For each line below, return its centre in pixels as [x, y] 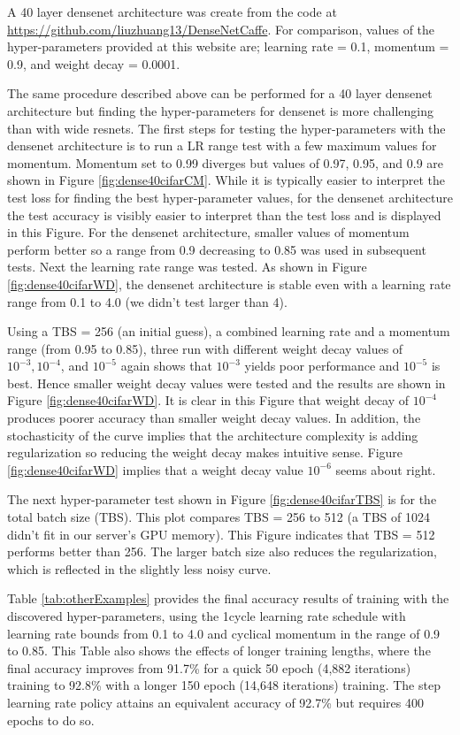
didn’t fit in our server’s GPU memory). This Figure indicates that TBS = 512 [221, 534]
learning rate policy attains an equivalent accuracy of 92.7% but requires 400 [215, 702]
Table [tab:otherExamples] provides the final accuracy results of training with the [228, 598]
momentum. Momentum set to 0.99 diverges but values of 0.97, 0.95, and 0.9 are [225, 162]
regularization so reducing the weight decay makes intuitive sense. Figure [205, 452]
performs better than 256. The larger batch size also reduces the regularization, [222, 551]
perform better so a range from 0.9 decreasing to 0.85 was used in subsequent [217, 249]
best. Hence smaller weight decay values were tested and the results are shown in [226, 383]
